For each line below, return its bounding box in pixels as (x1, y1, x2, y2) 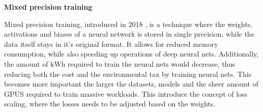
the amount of (4, 58, 48, 69)
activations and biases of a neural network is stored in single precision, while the (4, 29, 254, 39)
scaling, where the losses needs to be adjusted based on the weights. (4, 98, 216, 109)
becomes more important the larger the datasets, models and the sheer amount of (4, 78, 258, 89)
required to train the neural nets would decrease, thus (68, 58, 236, 69)
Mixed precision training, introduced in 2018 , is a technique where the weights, (4, 18, 253, 29)
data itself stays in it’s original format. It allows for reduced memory (4, 38, 218, 49)
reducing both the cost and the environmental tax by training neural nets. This (4, 68, 252, 79)
